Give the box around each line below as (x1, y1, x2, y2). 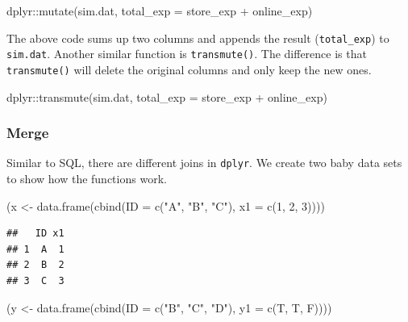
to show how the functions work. (6, 170, 167, 187)
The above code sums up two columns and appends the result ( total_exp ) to (6, 29, 389, 46)
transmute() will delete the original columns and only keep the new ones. (6, 61, 372, 77)
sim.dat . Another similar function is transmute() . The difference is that (6, 45, 367, 62)
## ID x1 (6, 228, 65, 240)
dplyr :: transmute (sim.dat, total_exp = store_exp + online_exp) (6, 88, 327, 105)
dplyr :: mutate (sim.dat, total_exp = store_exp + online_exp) (6, 2, 313, 19)
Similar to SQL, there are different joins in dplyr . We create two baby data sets (6, 154, 402, 171)
